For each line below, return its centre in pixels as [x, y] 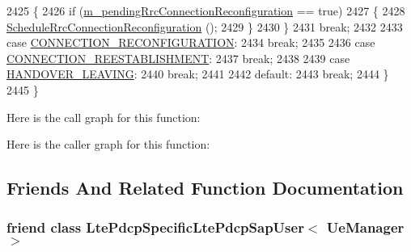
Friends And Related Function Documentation [205, 188]
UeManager [365, 227]
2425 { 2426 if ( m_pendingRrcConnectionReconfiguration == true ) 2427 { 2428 [206, 10]
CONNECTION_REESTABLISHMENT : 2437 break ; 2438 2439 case [178, 58]
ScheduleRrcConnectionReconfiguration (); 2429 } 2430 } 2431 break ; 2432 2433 [205, 26]
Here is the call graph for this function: [104, 117]
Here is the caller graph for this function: [108, 144]
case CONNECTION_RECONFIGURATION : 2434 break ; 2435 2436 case [191, 42]
